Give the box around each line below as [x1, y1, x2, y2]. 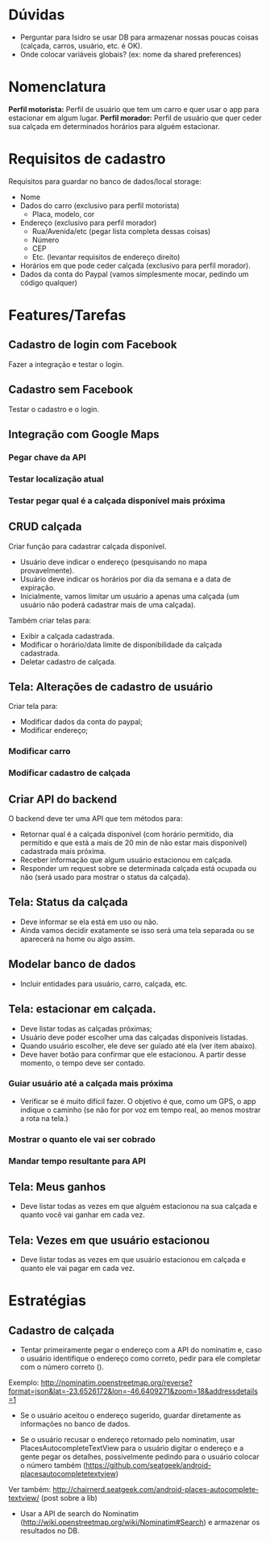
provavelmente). [19, 565, 75, 575]
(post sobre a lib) [40, 1494, 98, 1503]
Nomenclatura [8, 78, 106, 96]
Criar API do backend [8, 792, 118, 806]
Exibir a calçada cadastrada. [19, 631, 114, 640]
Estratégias [8, 1292, 87, 1310]
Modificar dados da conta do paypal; [19, 717, 143, 727]
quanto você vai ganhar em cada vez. [19, 1210, 145, 1219]
